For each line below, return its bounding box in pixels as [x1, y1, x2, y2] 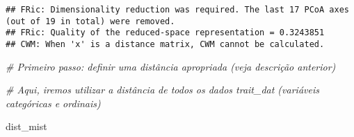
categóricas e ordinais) [6, 95, 101, 110]
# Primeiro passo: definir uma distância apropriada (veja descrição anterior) [6, 59, 336, 73]
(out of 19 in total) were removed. [6, 16, 175, 26]
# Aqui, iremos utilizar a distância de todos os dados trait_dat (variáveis [6, 82, 319, 97]
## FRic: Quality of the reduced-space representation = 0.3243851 [6, 28, 325, 38]
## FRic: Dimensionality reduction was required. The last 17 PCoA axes [6, 5, 349, 15]
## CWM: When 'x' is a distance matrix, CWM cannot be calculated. [6, 39, 325, 49]
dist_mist [6, 119, 47, 134]
